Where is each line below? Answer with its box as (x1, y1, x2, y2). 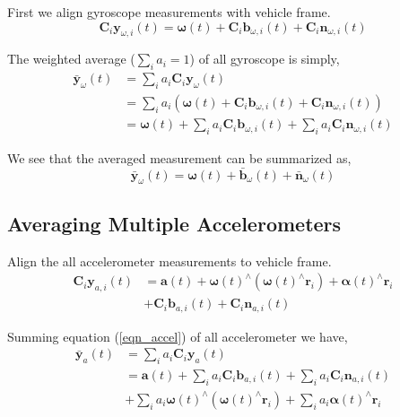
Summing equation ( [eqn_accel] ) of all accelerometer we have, (7, 326, 348, 345)
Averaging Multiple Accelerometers (7, 209, 342, 237)
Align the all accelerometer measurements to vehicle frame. (7, 251, 332, 270)
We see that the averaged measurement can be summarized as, (7, 148, 352, 167)
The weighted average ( (7, 49, 135, 68)
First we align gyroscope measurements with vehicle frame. (7, 3, 331, 21)
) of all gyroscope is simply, (189, 49, 340, 68)
